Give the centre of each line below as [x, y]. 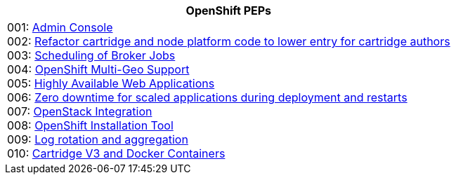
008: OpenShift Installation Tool [90, 125]
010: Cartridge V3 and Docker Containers [116, 153]
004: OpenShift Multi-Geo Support [98, 69]
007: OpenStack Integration [80, 111]
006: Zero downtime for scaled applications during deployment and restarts [207, 97]
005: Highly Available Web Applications [111, 83]
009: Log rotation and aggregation [98, 139]
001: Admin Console [60, 27]
